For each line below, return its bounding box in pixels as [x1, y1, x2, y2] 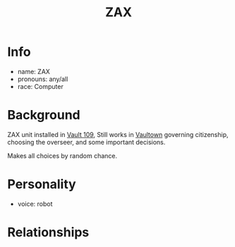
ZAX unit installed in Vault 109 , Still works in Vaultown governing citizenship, [7, 130, 229, 138]
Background [7, 107, 80, 123]
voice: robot [17, 199, 53, 208]
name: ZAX [17, 67, 51, 76]
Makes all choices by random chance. [7, 151, 118, 159]
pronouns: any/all [17, 75, 68, 83]
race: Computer [17, 82, 64, 90]
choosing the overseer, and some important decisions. [7, 138, 166, 146]
